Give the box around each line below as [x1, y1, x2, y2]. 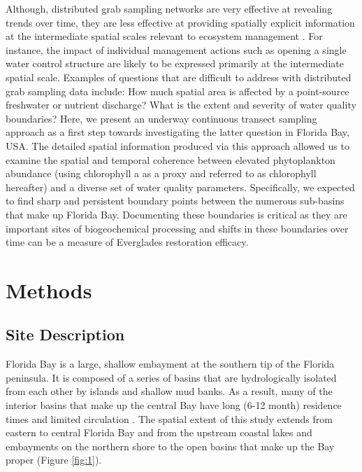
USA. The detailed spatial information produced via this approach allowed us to [6, 138, 349, 153]
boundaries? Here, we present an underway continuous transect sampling [6, 111, 317, 125]
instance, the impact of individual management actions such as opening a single [6, 42, 347, 57]
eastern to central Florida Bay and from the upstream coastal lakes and [6, 425, 312, 440]
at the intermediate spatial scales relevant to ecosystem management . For [6, 29, 323, 43]
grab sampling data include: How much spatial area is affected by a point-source [6, 83, 349, 98]
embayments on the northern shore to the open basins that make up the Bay [6, 438, 335, 453]
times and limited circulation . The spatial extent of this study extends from [6, 411, 333, 426]
